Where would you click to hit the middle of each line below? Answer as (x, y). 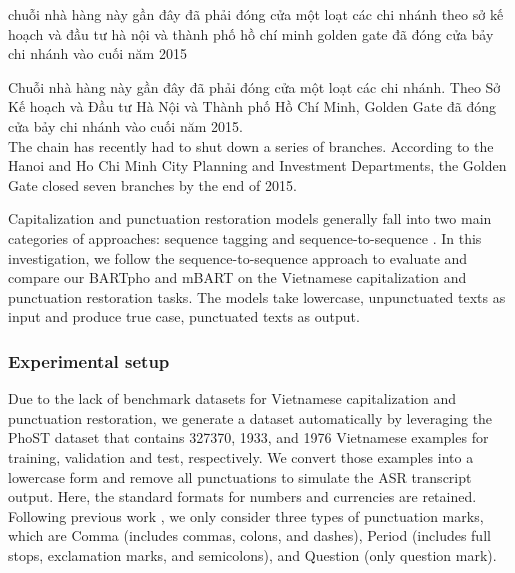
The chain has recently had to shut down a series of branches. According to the (251, 145)
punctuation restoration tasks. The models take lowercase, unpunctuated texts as (257, 296)
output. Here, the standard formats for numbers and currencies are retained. (242, 496)
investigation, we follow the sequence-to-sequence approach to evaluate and (238, 257)
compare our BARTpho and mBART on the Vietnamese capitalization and (237, 277)
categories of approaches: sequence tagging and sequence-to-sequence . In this (245, 237)
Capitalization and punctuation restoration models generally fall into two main (250, 218)
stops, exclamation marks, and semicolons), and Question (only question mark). (252, 554)
